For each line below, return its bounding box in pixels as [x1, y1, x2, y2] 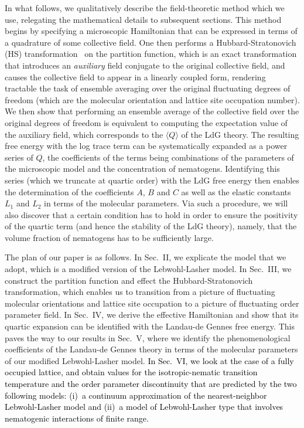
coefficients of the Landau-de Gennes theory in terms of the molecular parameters [5, 343, 298, 355]
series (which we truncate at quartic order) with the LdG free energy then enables [5, 174, 299, 186]
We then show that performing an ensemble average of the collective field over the [5, 105, 299, 117]
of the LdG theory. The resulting [181, 128, 299, 140]
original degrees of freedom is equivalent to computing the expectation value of [5, 116, 288, 128]
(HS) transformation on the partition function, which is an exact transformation [5, 47, 297, 60]
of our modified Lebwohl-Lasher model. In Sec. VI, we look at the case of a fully [5, 354, 294, 366]
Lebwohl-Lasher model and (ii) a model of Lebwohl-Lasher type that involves [5, 400, 283, 413]
